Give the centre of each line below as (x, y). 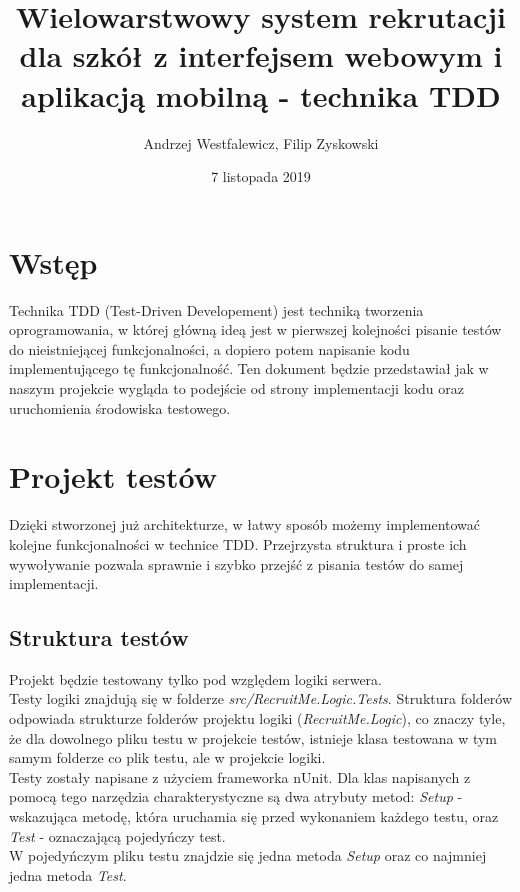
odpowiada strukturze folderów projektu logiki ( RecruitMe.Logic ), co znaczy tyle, (257, 718)
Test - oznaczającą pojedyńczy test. (117, 835)
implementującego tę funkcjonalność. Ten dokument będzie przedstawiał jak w (249, 368)
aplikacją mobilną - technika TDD (261, 94)
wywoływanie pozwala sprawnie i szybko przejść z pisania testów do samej (236, 563)
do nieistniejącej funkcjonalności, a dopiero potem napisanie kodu (209, 348)
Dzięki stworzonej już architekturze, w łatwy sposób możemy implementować (245, 524)
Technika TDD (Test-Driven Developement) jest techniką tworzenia (216, 309)
